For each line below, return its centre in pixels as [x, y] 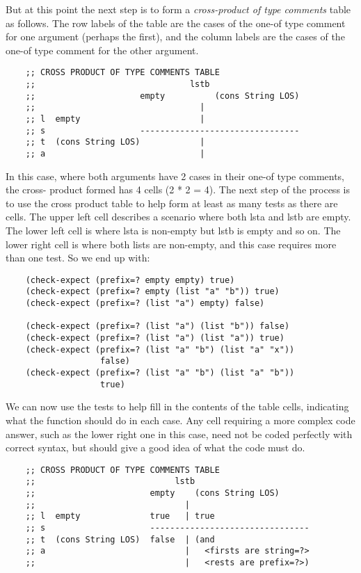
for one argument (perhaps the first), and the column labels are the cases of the [175, 37]
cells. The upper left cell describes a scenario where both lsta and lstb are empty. [178, 217]
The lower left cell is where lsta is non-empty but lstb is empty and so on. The [173, 230]
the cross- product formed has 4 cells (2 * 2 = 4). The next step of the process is [178, 189]
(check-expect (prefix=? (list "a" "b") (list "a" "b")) [160, 373]
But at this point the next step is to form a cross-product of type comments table [178, 9]
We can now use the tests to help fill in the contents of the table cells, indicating [177, 406]
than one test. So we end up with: [78, 258]
